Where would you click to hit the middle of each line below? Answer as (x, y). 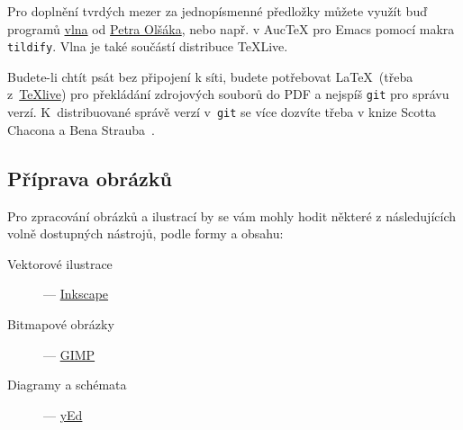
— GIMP (69, 354)
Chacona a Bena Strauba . (81, 129)
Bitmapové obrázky (61, 323)
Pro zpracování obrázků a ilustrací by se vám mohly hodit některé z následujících (232, 215)
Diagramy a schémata (67, 385)
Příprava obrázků (90, 178)
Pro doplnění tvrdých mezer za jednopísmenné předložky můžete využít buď (217, 11)
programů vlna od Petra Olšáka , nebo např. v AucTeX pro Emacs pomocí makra (231, 28)
